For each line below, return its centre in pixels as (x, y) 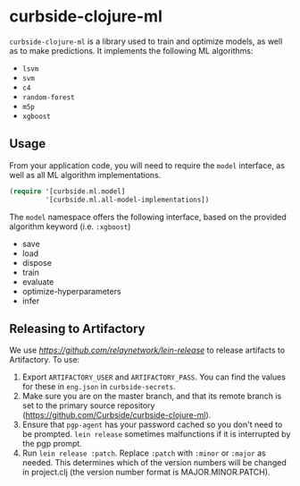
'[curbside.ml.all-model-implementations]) (127, 200)
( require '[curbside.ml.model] (67, 191)
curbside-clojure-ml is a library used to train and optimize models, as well (146, 41)
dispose (37, 262)
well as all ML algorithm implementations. (85, 175)
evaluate (38, 281)
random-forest (48, 97)
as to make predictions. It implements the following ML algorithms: (131, 50)
